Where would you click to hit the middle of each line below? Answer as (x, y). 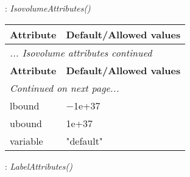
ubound (26, 123)
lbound (25, 105)
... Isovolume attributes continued (81, 52)
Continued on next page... (65, 88)
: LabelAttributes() (39, 166)
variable (26, 141)
